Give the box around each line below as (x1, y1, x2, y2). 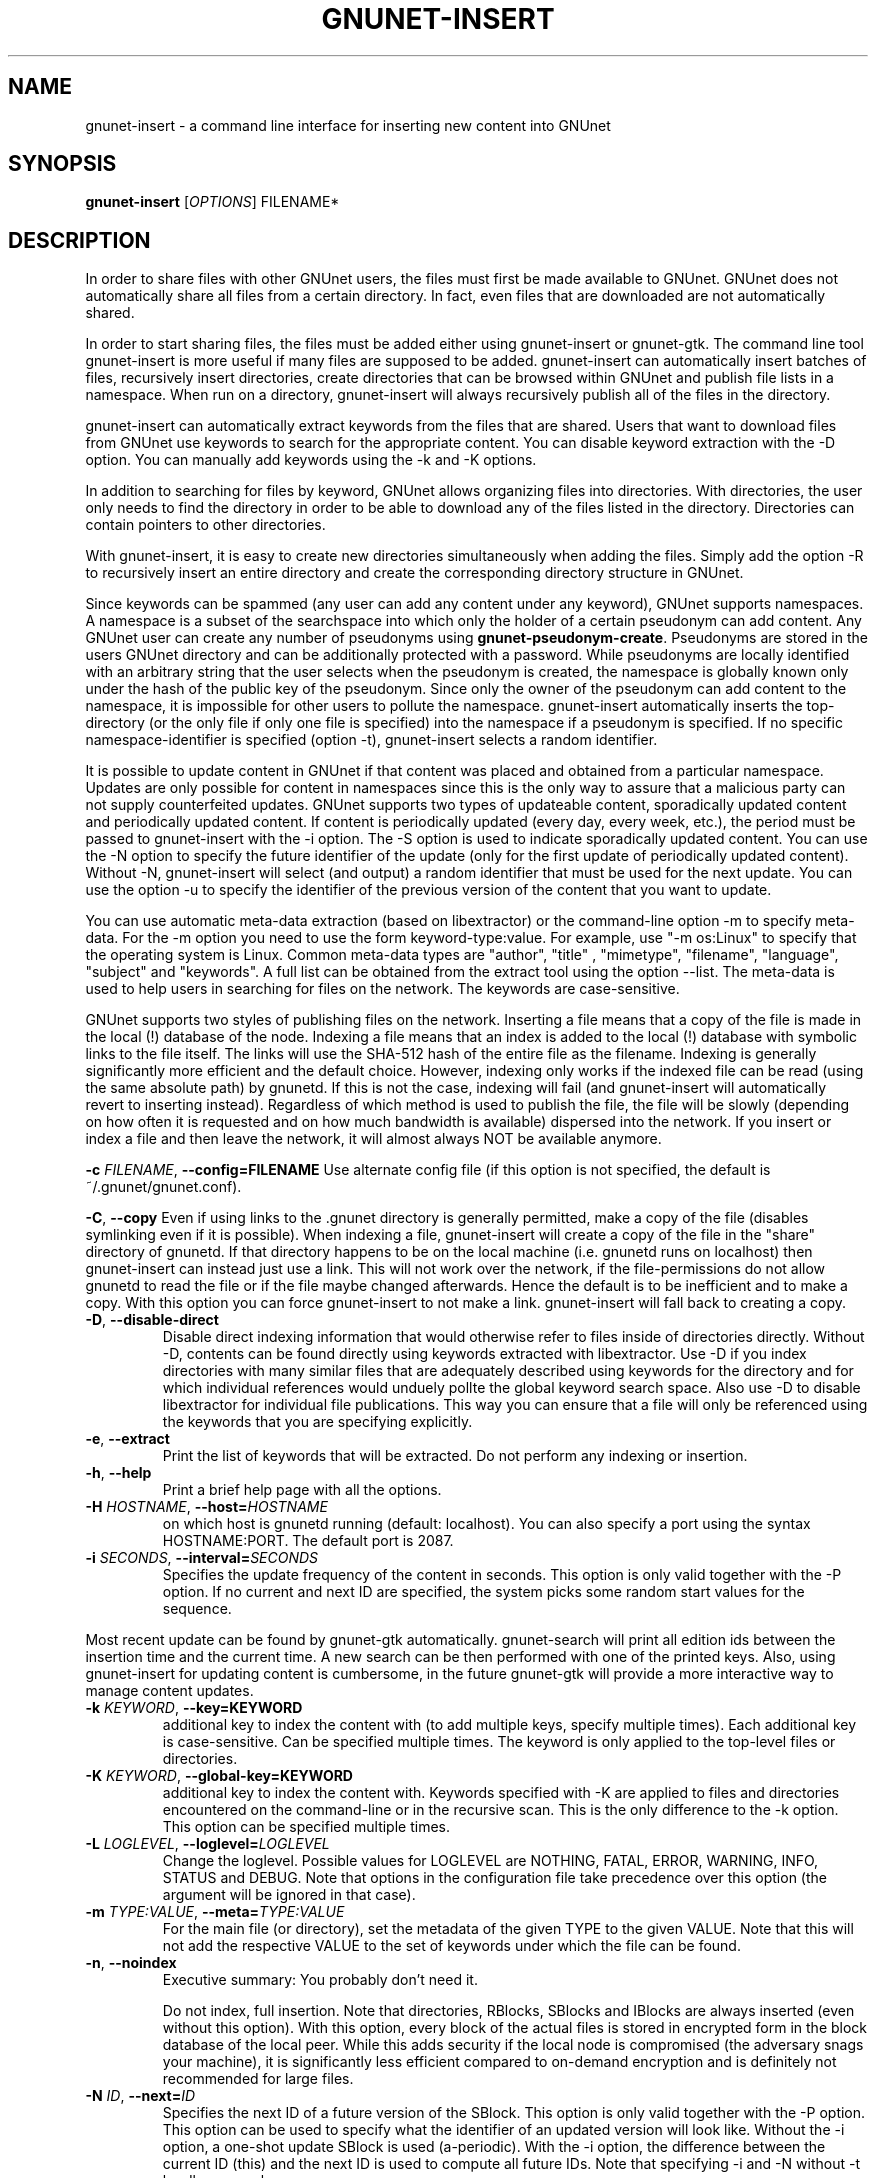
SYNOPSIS (8, 151, 117, 177)
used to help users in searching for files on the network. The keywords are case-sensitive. (85, 980, 680, 998)
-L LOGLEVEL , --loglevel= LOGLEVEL (85, 1835, 330, 1853)
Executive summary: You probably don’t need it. (162, 1971, 478, 1989)
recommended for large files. (162, 2070, 354, 2088)
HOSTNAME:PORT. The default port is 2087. (162, 1532, 454, 1550)
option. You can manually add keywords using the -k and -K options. (85, 451, 537, 469)
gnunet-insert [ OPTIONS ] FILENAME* (85, 193, 340, 211)
